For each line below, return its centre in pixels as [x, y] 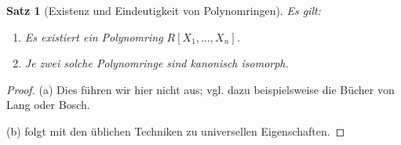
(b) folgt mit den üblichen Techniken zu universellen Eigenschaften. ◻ [176, 130]
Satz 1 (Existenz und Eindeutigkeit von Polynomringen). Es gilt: [164, 10]
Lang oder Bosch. [48, 105]
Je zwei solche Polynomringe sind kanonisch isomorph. [157, 63]
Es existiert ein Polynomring [94, 36]
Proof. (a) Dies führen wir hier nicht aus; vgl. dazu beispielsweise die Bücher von [200, 89]
